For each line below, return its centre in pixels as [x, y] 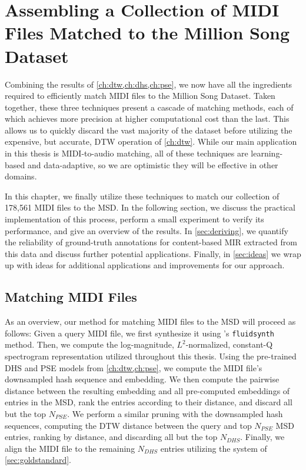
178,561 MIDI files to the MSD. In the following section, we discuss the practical [150, 207]
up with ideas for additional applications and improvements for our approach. [145, 265]
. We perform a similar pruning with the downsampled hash [175, 414]
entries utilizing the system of [214, 448]
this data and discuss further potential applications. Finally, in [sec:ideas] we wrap [153, 253]
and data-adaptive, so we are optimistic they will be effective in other [153, 164]
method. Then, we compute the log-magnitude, [89, 344]
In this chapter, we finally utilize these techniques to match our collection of [142, 196]
